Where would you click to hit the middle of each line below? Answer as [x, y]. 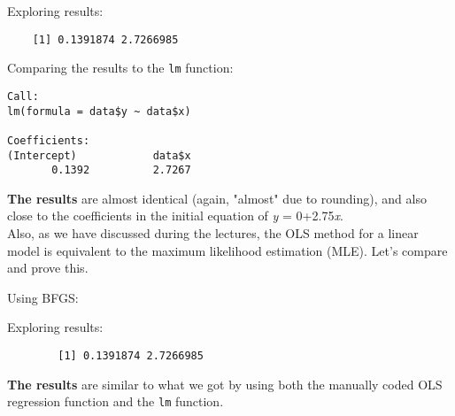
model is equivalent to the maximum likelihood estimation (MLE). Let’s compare [227, 250]
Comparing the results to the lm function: [120, 68]
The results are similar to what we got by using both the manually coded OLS [225, 384]
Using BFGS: [43, 297]
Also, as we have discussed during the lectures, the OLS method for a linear [213, 233]
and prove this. [48, 268]
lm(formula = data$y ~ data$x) [99, 111]
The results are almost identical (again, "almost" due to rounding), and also [217, 198]
